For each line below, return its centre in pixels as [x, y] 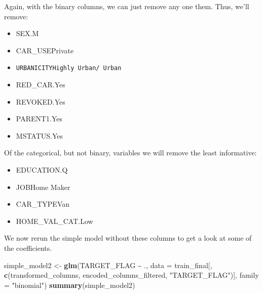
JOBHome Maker [43, 187]
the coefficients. [28, 248]
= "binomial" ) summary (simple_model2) [70, 285]
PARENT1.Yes [39, 119]
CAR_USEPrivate [45, 50]
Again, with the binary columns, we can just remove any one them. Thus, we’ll [127, 6]
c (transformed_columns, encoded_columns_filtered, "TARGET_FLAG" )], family [131, 275]
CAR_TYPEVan [43, 204]
